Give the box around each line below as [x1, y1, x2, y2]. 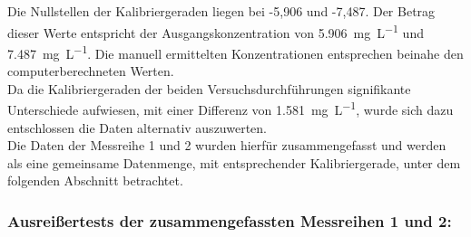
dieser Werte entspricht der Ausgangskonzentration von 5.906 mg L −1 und [7, 20, 424, 42]
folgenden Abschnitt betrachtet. [7, 171, 183, 190]
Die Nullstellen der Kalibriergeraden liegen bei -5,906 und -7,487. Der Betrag [7, 2, 436, 20]
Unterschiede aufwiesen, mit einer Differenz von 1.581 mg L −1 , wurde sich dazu [7, 98, 454, 118]
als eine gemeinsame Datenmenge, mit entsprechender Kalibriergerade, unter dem [7, 153, 461, 172]
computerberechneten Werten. [7, 62, 174, 81]
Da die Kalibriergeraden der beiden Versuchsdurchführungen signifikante [7, 79, 411, 98]
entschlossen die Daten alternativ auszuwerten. [7, 118, 268, 137]
